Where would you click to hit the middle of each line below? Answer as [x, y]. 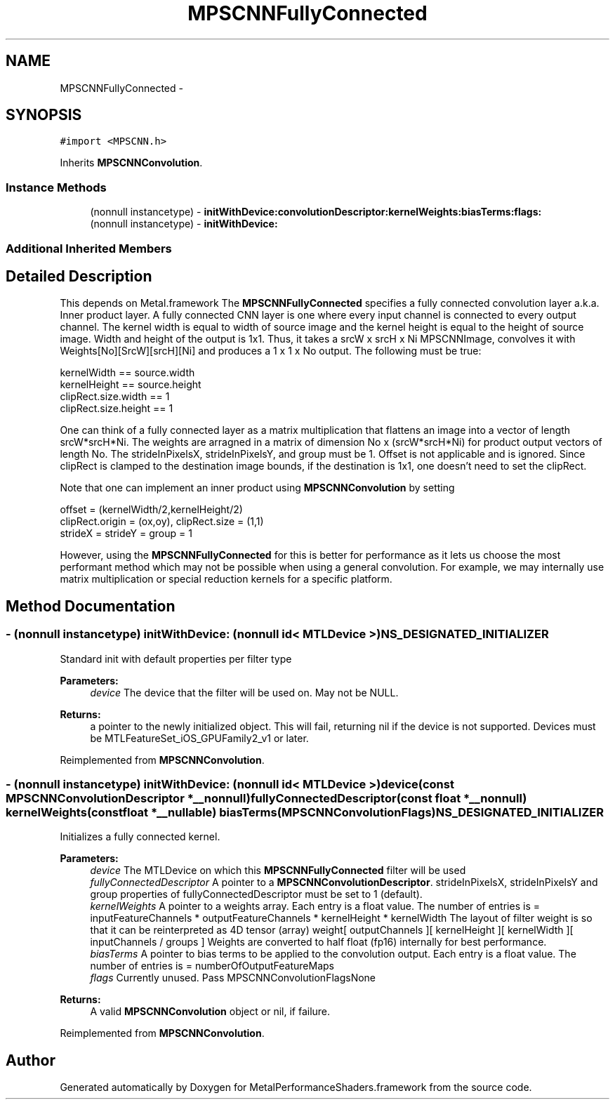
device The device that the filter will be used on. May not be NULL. [244, 692]
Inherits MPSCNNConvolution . [131, 163]
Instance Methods [56, 187]
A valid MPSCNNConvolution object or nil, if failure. [210, 1012]
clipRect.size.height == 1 [117, 409]
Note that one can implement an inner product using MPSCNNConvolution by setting [257, 488]
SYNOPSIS [44, 115]
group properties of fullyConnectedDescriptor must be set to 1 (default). [256, 894]
